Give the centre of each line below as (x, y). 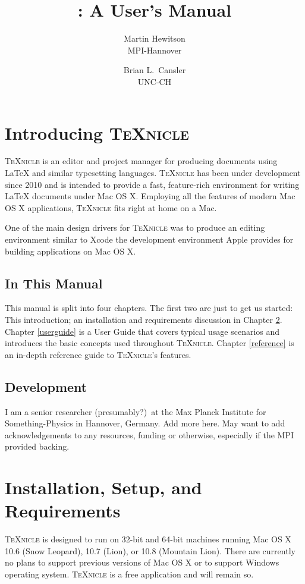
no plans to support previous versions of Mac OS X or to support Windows (142, 562)
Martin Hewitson (155, 38)
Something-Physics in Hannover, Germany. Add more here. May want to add (145, 423)
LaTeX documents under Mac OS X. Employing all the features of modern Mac (150, 196)
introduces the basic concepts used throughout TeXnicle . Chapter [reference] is (150, 343)
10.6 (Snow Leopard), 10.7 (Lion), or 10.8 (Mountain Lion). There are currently (150, 550)
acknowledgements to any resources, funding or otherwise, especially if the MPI (150, 434)
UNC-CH (155, 81)
